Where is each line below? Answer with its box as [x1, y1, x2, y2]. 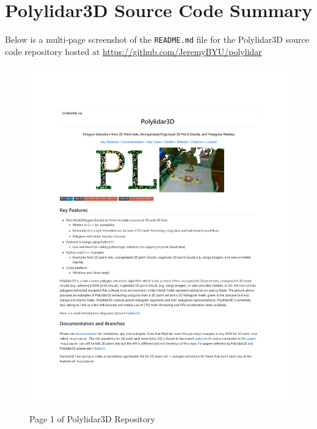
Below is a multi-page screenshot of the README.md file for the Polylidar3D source [5, 33, 309, 46]
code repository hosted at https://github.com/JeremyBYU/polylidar [5, 45, 262, 57]
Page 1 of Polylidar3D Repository [29, 412, 155, 425]
